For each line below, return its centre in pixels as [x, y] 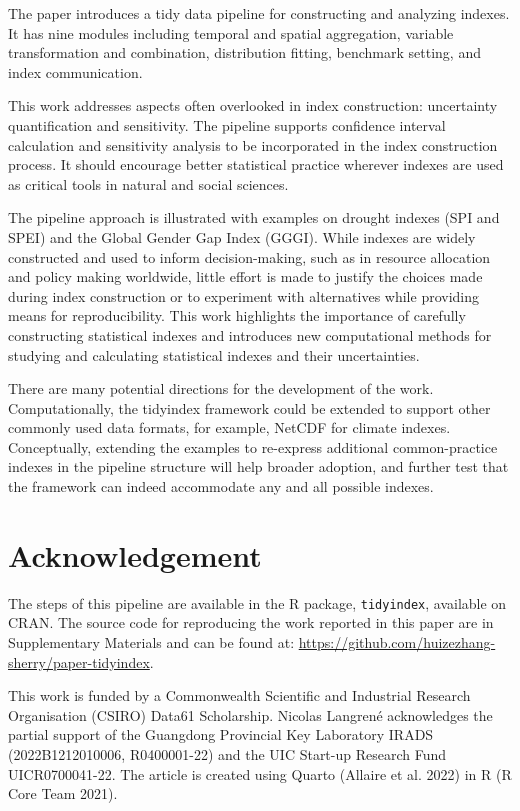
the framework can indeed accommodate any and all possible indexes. [221, 486]
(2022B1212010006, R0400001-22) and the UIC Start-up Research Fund [227, 754]
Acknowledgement [135, 554]
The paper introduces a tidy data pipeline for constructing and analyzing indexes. [259, 13]
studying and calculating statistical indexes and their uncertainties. [214, 354]
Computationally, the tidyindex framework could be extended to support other [249, 407]
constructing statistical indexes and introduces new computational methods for [250, 334]
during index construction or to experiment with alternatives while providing [244, 295]
